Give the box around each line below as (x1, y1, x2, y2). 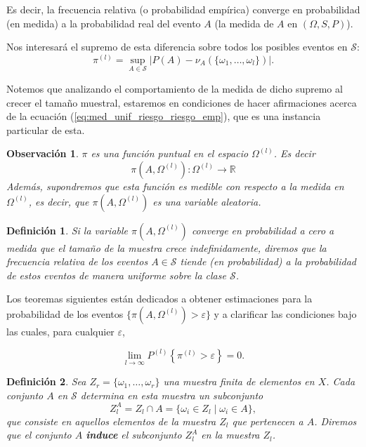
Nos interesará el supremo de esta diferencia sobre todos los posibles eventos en (6, 39, 348, 54)
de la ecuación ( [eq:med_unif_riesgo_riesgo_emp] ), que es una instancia (6, 109, 321, 124)
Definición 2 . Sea (6, 374, 86, 389)
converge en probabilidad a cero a (191, 222, 334, 237)
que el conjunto (6, 427, 72, 442)
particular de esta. (6, 122, 85, 137)
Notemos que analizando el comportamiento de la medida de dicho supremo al (6, 81, 343, 96)
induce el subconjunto (86, 427, 182, 442)
